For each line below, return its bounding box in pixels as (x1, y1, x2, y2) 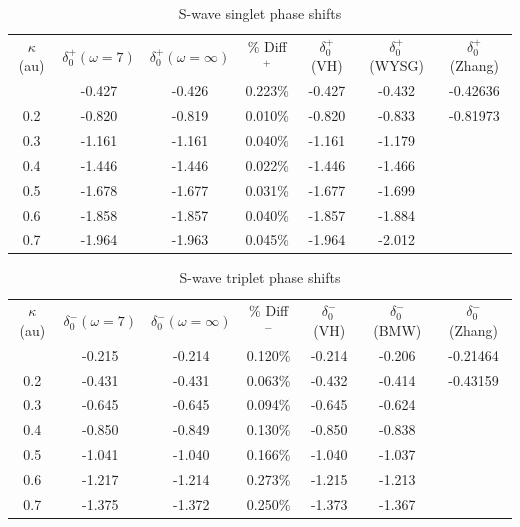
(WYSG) (369, 55, 424, 76)
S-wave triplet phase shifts (179, 267, 341, 288)
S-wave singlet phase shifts (178, 3, 342, 23)
